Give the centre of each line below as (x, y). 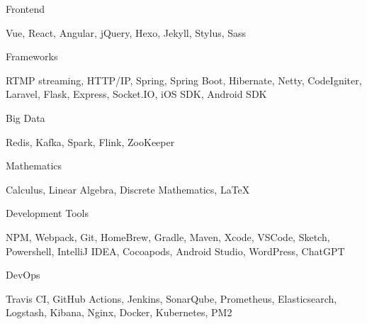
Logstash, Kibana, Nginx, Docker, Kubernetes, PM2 (119, 312)
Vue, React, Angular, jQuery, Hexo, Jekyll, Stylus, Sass (126, 32)
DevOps (23, 275)
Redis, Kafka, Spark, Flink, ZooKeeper (90, 141)
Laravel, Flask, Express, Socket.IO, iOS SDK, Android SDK (136, 94)
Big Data (26, 117)
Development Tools (47, 213)
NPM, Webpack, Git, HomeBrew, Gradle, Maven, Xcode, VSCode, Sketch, (168, 236)
